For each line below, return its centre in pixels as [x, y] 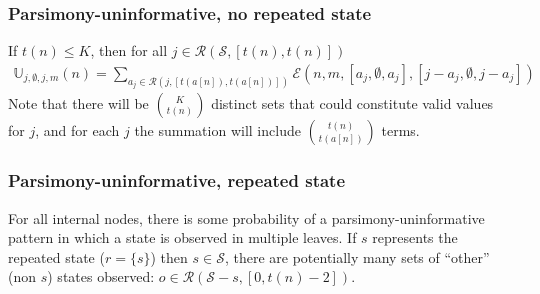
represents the [415, 237]
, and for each [77, 130]
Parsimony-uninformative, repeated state [177, 180]
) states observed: [101, 276]
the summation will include [217, 130]
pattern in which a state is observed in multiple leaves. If [182, 237]
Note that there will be [78, 103]
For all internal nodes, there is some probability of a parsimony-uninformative [246, 217]
